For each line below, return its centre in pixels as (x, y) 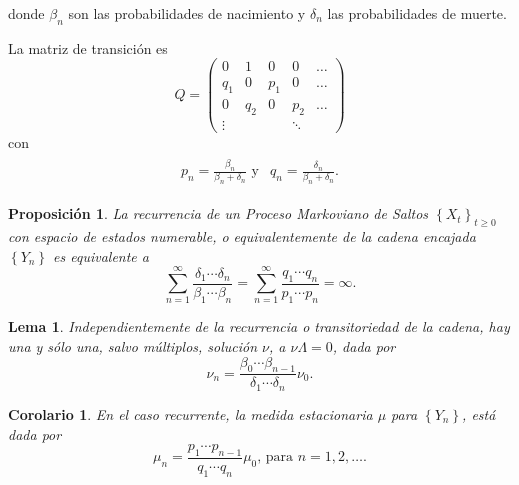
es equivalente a (101, 255)
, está (479, 413)
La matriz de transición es (88, 47)
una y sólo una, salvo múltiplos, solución (133, 346)
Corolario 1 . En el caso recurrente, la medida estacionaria (190, 413)
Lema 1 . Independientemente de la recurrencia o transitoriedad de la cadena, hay (259, 326)
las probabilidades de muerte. (417, 13)
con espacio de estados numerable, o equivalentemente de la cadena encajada (242, 236)
